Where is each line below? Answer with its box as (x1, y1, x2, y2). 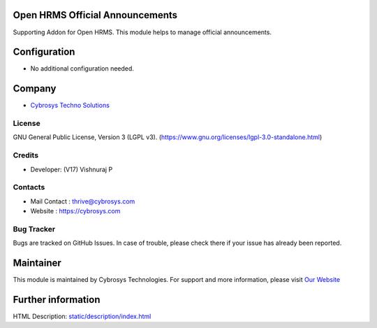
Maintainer (13, 257, 62, 269)
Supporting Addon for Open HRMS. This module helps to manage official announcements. (13, 28, 272, 36)
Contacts (13, 183, 45, 192)
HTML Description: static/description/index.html (13, 312, 151, 321)
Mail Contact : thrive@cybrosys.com (30, 197, 135, 206)
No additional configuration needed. (30, 64, 134, 73)
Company (13, 83, 57, 94)
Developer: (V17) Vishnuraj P (30, 165, 113, 173)
